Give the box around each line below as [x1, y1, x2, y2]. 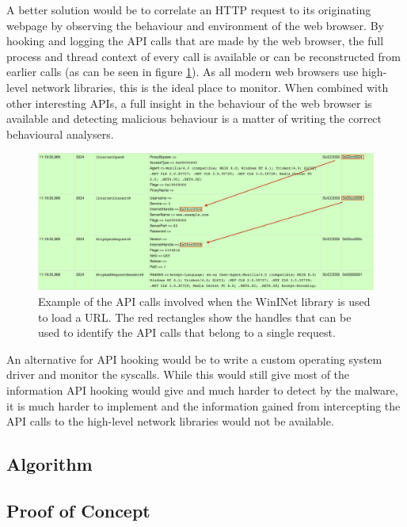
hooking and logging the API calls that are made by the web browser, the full [6, 32, 384, 49]
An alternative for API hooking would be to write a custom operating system [6, 350, 382, 367]
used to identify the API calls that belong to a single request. [38, 324, 336, 341]
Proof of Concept [6, 498, 150, 522]
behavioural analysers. [6, 125, 114, 142]
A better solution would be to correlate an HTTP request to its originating [6, 2, 371, 17]
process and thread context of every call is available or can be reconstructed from [6, 48, 401, 64]
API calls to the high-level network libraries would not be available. [6, 413, 334, 430]
